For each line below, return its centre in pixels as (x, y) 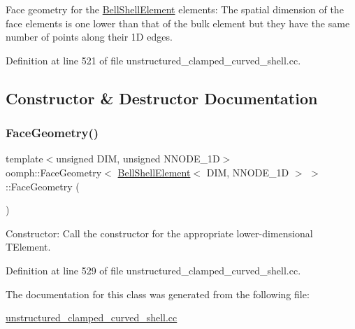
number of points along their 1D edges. (89, 37)
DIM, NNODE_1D (248, 172)
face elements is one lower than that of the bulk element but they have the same (178, 23)
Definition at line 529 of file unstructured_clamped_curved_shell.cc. (153, 270)
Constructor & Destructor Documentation (162, 98)
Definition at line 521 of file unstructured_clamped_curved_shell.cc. (153, 60)
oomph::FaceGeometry (54, 172)
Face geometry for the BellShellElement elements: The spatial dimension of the (175, 9)
